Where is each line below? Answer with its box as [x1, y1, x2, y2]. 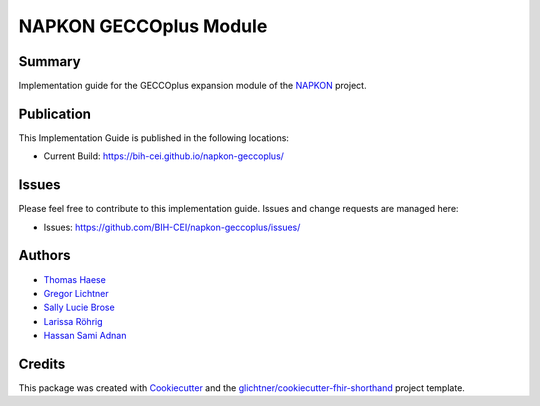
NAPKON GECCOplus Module [18, 15, 268, 37]
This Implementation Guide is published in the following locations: [18, 131, 290, 144]
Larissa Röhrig [43, 315, 104, 327]
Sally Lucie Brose [43, 301, 115, 314]
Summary [18, 53, 81, 70]
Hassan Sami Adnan [43, 330, 127, 342]
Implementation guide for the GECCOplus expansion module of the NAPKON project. [18, 80, 367, 92]
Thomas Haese [43, 273, 107, 285]
